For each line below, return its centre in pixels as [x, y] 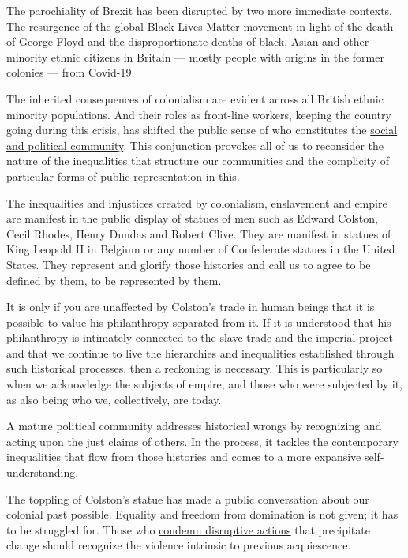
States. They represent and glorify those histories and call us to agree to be [189, 264]
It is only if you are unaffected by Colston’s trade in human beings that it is [191, 307]
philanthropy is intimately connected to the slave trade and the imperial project [200, 337]
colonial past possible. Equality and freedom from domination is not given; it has [202, 514]
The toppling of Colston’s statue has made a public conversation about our [188, 498]
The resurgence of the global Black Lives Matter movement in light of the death [200, 26]
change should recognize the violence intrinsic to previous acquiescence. [179, 545]
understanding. [43, 472]
